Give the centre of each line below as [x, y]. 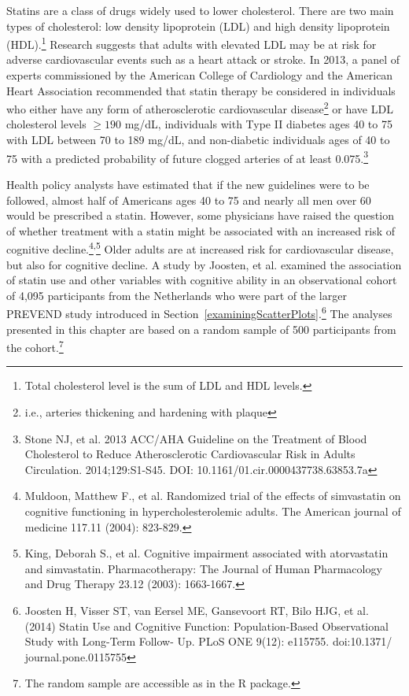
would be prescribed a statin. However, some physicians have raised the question [200, 215]
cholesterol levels [46, 124]
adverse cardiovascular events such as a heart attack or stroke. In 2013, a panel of [203, 59]
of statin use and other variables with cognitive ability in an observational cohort [202, 280]
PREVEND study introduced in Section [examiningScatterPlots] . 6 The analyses [199, 312]
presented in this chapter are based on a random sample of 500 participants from [201, 329]
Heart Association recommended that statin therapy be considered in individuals [201, 90]
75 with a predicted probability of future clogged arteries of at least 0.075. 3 [188, 157]
